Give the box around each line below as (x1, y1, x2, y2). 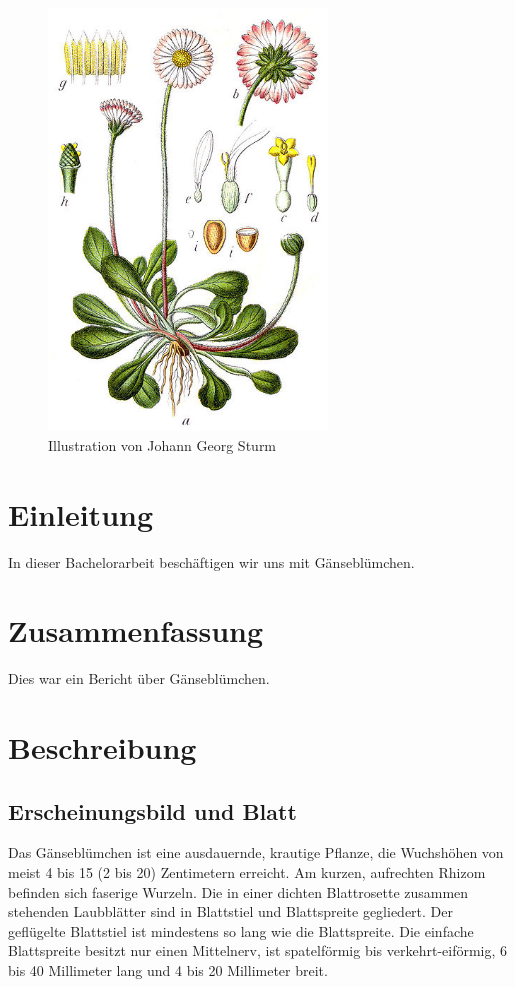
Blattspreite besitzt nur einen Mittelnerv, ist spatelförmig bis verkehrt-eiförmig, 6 (8, 940, 508, 961)
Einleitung (8, 493, 154, 534)
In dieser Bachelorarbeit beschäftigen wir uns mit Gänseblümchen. (8, 551, 415, 572)
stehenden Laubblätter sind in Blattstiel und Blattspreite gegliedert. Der (8, 901, 453, 922)
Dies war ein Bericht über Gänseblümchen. (8, 668, 270, 689)
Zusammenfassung (8, 610, 264, 651)
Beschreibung (8, 727, 197, 768)
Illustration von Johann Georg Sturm (48, 434, 277, 455)
